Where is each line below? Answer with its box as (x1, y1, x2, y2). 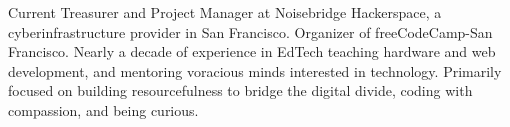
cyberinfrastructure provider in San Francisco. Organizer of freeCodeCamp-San (8, 21, 493, 42)
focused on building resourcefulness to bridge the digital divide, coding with (8, 80, 473, 101)
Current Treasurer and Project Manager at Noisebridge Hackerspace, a (8, 2, 442, 22)
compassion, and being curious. (8, 99, 199, 120)
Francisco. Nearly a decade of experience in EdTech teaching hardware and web (8, 41, 496, 62)
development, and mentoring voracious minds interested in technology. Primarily (8, 60, 502, 81)
